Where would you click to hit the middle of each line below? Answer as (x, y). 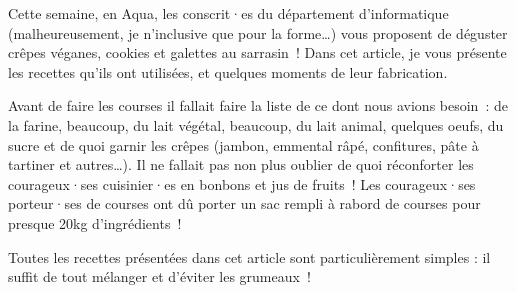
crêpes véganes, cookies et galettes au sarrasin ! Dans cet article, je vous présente (257, 52)
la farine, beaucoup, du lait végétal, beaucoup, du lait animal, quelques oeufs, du (256, 124)
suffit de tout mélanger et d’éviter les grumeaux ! (159, 276)
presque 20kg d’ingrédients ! (95, 222)
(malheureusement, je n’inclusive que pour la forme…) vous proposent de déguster (258, 32)
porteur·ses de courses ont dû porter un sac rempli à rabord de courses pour (244, 203)
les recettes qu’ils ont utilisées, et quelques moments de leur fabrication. (228, 71)
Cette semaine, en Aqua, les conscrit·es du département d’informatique (228, 13)
